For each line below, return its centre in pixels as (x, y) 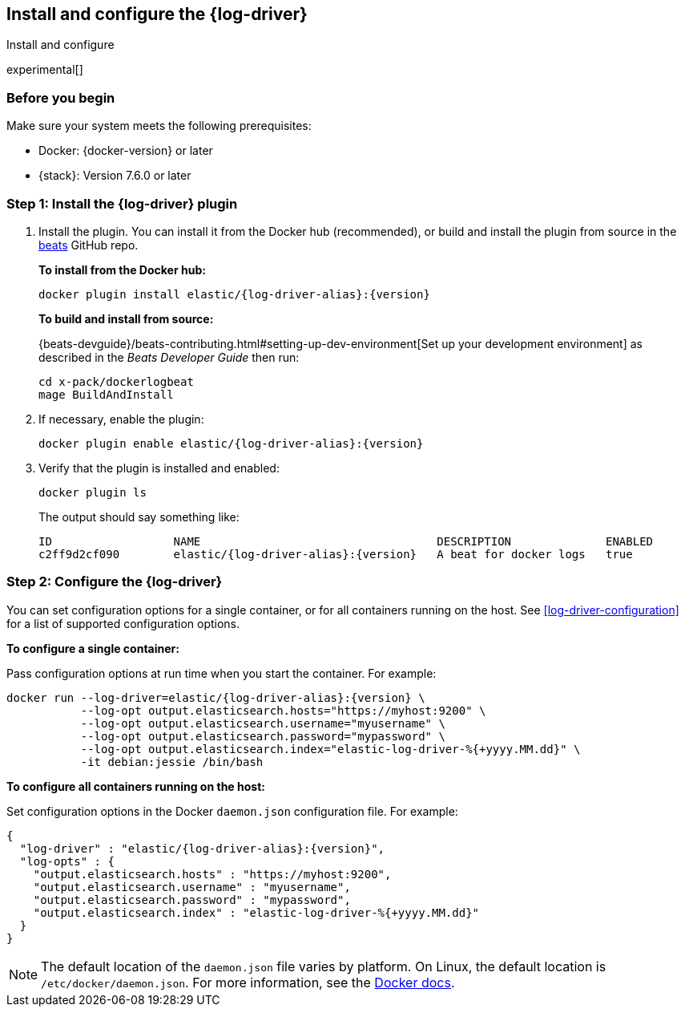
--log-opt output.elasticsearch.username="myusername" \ (263, 723)
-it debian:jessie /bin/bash (172, 762)
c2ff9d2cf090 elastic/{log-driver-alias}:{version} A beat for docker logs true (336, 554)
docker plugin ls (93, 492)
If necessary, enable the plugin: (121, 419)
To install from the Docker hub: (122, 269)
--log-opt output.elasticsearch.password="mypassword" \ (263, 736)
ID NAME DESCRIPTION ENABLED (346, 541)
